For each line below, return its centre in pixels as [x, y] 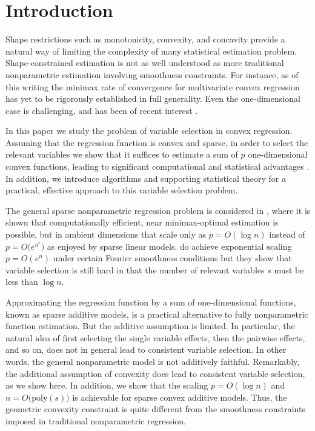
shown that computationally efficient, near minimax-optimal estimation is [142, 222]
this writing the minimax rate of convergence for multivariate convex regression [153, 86]
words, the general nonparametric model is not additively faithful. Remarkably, [153, 361]
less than [22, 282]
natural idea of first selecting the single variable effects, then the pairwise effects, [155, 337]
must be [289, 269]
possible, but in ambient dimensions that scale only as [106, 234]
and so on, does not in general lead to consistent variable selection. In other [146, 349]
